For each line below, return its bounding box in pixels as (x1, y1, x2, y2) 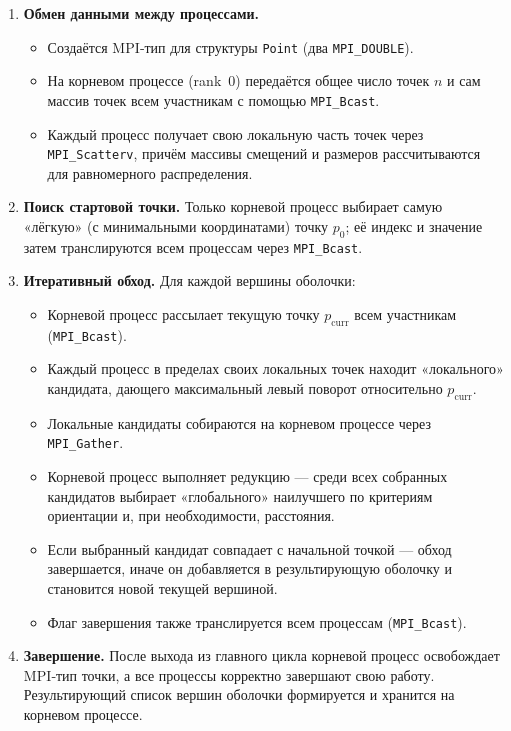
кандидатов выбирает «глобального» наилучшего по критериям (47, 485, 433, 506)
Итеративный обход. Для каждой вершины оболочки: (23, 270, 356, 291)
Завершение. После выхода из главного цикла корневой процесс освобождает (23, 645, 500, 666)
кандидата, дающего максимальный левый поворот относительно (47, 378, 443, 399)
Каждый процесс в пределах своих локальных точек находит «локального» (47, 358, 504, 379)
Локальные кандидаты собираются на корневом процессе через (47, 412, 431, 433)
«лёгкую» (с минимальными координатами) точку (23, 215, 329, 236)
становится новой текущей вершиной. (47, 578, 278, 599)
